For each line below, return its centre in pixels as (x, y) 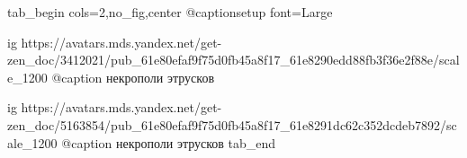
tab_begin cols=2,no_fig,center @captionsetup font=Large (170, 12)
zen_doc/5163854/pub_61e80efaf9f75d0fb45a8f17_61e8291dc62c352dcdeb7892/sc (232, 124)
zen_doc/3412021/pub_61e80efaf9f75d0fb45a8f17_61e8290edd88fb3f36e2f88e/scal (233, 60)
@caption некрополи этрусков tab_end (169, 142)
